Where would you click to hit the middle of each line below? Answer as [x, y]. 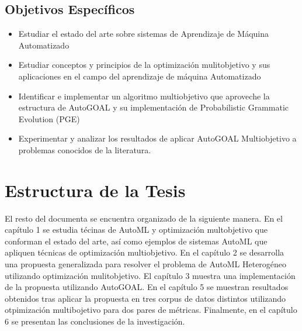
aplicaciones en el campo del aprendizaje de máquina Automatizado [140, 76]
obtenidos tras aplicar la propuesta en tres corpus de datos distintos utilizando [145, 298]
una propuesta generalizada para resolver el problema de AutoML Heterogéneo [146, 264]
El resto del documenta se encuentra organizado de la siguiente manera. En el [144, 218]
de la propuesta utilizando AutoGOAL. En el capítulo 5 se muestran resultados [147, 287]
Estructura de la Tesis [95, 190]
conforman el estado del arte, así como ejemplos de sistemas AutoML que [136, 241]
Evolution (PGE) [49, 118]
